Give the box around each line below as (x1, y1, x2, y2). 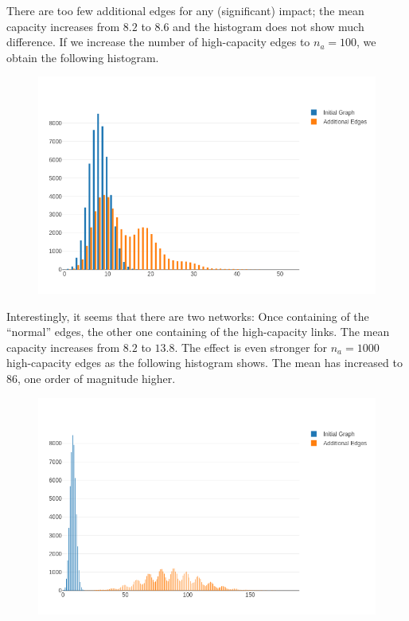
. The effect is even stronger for (174, 338, 327, 355)
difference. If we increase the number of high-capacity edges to (6, 33, 310, 50)
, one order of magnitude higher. (18, 369, 176, 386)
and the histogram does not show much (173, 18, 364, 34)
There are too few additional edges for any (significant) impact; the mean (6, 2, 364, 18)
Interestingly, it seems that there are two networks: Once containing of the (6, 307, 369, 324)
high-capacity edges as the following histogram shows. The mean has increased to (6, 354, 403, 371)
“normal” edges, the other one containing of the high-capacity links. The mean (6, 323, 390, 340)
